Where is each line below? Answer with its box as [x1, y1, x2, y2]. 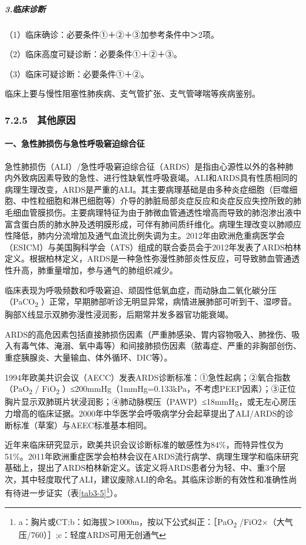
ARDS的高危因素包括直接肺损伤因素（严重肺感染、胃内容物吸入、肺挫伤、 [5, 328, 292, 340]
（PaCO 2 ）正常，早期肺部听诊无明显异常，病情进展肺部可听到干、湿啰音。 [5, 295, 297, 309]
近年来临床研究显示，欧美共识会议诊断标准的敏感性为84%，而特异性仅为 [5, 438, 284, 451]
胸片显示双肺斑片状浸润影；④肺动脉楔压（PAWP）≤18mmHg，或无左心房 [5, 395, 288, 408]
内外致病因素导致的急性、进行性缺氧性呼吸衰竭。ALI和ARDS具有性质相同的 [5, 171, 298, 184]
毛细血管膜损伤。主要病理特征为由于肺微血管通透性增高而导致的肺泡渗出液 [5, 206, 293, 218]
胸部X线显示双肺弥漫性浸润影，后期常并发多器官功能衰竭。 [5, 308, 234, 321]
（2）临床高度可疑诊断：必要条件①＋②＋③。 [5, 48, 182, 60]
